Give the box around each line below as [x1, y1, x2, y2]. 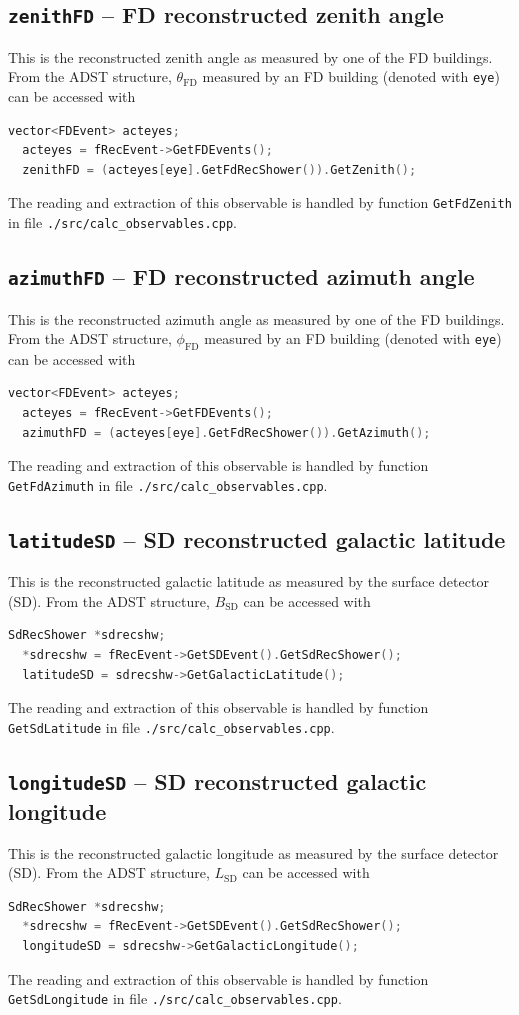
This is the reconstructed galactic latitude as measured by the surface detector [8, 571, 489, 592]
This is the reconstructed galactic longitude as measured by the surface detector [8, 842, 499, 863]
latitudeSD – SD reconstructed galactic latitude [8, 523, 506, 554]
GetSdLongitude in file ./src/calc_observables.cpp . [8, 988, 342, 1009]
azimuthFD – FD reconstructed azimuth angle [8, 261, 475, 292]
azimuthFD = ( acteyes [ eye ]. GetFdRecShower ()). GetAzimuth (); [22, 425, 431, 440]
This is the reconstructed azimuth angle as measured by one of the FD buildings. [8, 308, 505, 329]
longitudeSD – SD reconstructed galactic [8, 765, 427, 796]
